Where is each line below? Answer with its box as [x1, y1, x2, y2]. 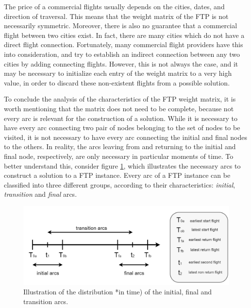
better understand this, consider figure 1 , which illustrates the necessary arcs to [4, 160, 241, 171]
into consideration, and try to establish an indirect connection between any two [4, 49, 240, 59]
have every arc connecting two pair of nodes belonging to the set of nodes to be [4, 122, 240, 133]
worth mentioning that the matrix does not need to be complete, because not [4, 103, 234, 113]
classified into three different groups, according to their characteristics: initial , [4, 179, 235, 189]
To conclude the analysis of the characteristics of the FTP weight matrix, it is [4, 94, 236, 104]
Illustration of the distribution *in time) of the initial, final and [23, 287, 212, 297]
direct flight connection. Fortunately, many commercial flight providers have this [4, 39, 243, 50]
